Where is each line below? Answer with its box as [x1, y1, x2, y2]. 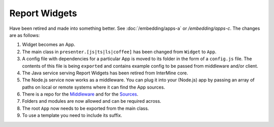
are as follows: [9, 32, 40, 38]
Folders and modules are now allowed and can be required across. [22, 98, 162, 104]
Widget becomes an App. [22, 41, 76, 48]
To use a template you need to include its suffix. [22, 112, 122, 118]
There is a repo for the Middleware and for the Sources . [22, 91, 139, 97]
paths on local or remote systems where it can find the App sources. [22, 84, 165, 90]
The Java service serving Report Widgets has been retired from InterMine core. [22, 70, 188, 76]
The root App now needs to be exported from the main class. [22, 105, 149, 111]
